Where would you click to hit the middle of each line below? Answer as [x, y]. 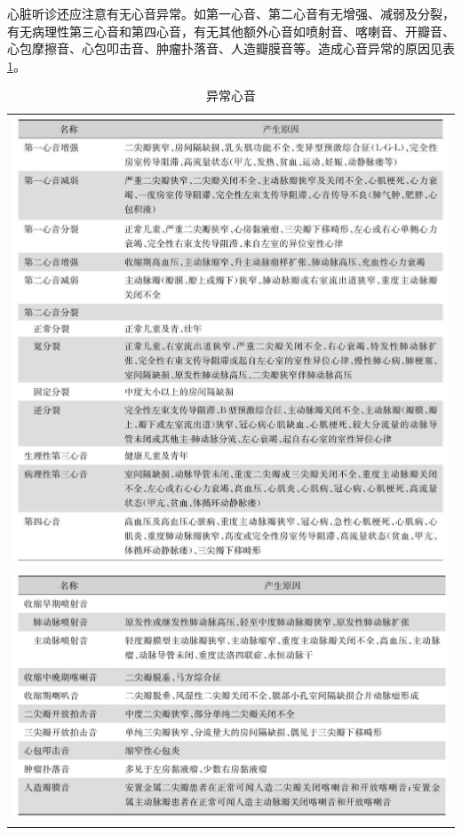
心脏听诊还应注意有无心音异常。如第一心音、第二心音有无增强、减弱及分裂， [231, 13]
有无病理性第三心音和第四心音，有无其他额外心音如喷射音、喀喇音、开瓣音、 [231, 31]
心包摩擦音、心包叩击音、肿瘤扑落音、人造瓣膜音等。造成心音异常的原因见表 [231, 48]
